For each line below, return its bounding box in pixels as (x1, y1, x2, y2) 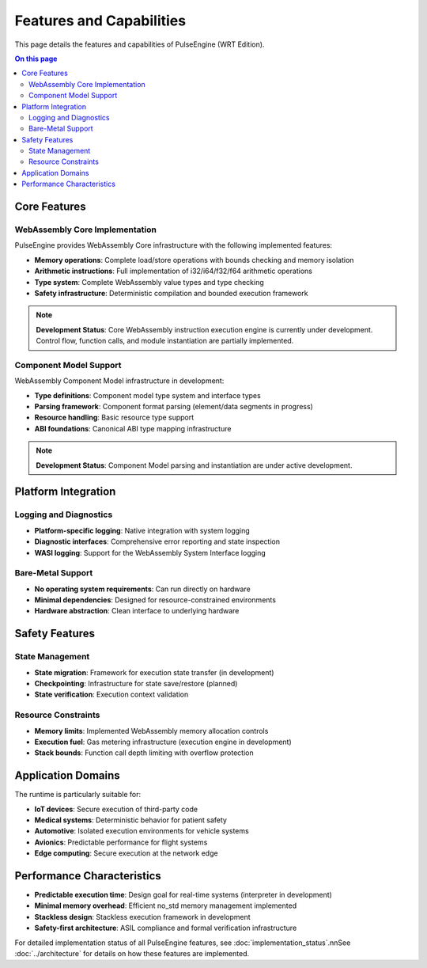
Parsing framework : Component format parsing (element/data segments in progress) (34, 402, 314, 412)
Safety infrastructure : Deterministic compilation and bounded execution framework (34, 288, 308, 298)
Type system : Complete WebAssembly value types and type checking (34, 277, 264, 287)
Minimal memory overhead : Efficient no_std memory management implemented (34, 901, 297, 910)
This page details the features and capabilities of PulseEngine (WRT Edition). (14, 40, 265, 49)
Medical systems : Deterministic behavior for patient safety (34, 815, 227, 825)
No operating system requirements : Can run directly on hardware (34, 584, 251, 594)
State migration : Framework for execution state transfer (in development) (34, 667, 274, 677)
